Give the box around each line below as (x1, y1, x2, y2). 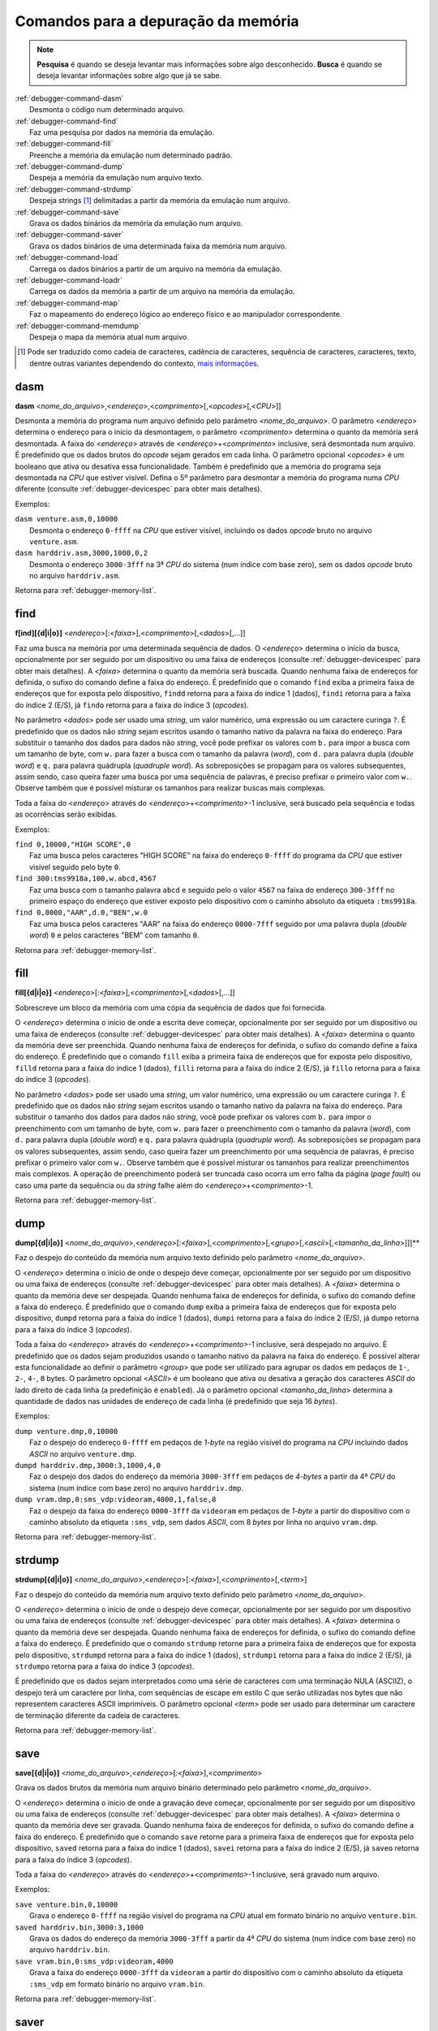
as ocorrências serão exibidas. (15, 809, 118, 820)
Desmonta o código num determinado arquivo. (29, 105, 186, 115)
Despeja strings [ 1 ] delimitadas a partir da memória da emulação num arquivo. (29, 196, 290, 206)
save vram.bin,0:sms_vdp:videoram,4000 (15, 1956, 174, 1966)
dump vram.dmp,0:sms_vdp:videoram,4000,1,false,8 (15, 1495, 217, 1505)
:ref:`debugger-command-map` (15, 297, 121, 308)
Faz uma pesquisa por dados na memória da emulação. (29, 127, 215, 137)
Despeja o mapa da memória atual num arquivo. (29, 331, 190, 341)
